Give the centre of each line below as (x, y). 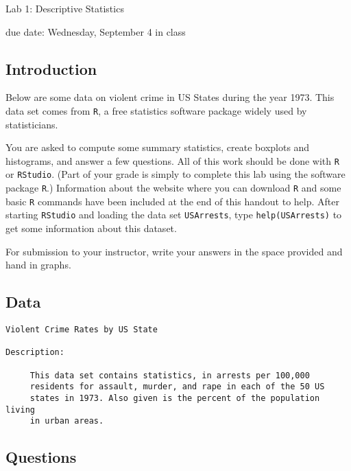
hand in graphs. (38, 265)
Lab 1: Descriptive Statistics (65, 8)
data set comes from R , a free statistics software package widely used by (156, 110)
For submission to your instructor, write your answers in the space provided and (174, 251)
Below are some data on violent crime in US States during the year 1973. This (170, 97)
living (20, 410)
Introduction (51, 68)
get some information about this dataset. (91, 228)
